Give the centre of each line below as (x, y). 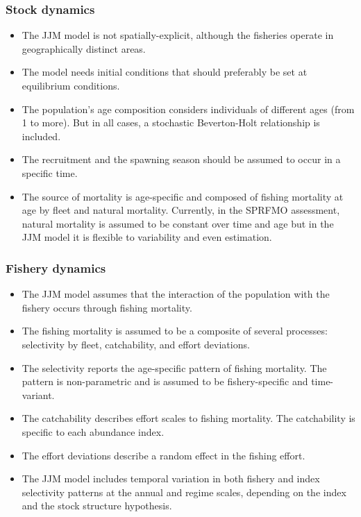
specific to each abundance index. (93, 431)
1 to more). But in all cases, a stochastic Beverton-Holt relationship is (171, 122)
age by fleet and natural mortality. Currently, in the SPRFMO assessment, (181, 210)
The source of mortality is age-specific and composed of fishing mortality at (183, 196)
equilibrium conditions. (71, 85)
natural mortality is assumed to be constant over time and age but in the (178, 223)
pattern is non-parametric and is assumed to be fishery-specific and (165, 381)
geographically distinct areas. (84, 48)
